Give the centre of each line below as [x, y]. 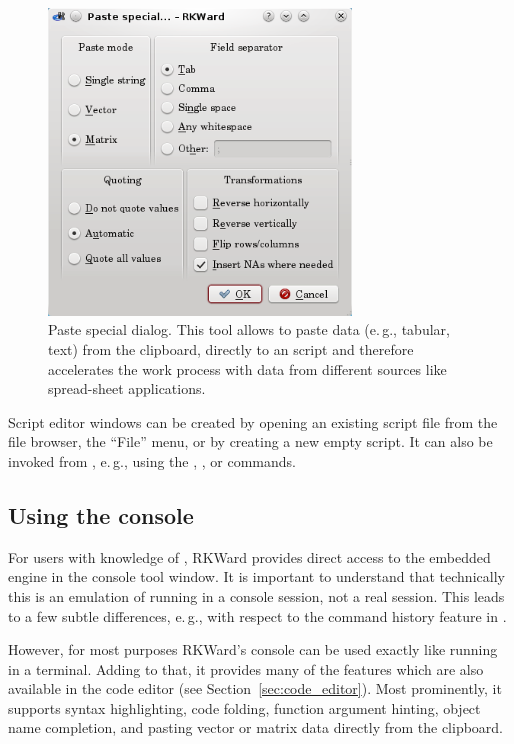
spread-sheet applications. [127, 388]
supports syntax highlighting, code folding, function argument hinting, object [244, 707]
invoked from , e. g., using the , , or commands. [152, 460]
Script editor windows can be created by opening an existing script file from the [253, 421]
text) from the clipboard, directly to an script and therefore [231, 348]
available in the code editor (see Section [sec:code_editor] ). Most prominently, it [255, 688]
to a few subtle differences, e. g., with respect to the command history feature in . [257, 615]
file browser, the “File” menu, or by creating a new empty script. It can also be [250, 441]
